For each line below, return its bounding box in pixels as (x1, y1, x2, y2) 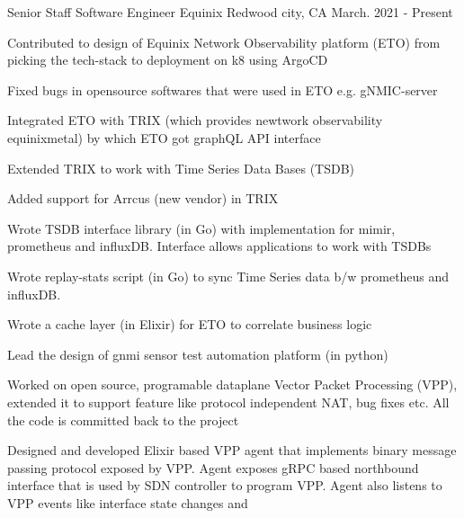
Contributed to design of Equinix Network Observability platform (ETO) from (7, 32, 441, 51)
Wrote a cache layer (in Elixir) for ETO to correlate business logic (7, 315, 372, 334)
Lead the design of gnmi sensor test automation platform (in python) (7, 344, 388, 363)
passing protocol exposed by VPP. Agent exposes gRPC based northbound (7, 458, 419, 477)
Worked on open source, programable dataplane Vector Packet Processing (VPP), (7, 375, 458, 394)
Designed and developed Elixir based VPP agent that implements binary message (7, 441, 457, 460)
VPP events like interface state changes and (7, 493, 248, 512)
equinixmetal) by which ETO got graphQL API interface (7, 128, 321, 147)
